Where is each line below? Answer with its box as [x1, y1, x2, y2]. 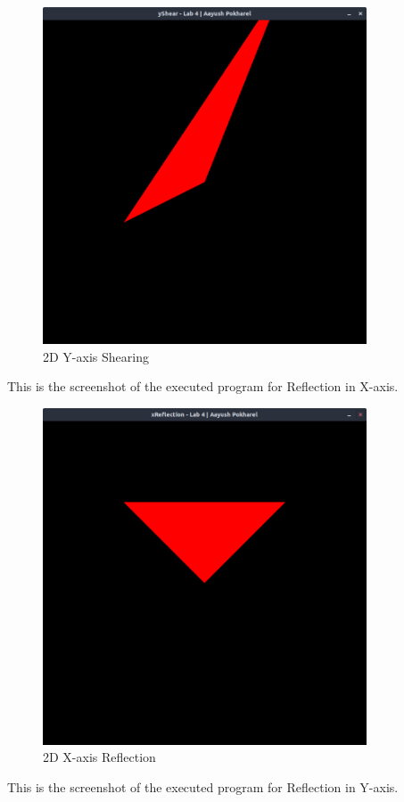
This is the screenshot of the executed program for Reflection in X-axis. [7, 377, 399, 396]
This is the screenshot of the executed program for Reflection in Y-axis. [7, 777, 399, 796]
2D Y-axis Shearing [43, 347, 149, 365]
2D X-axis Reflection [43, 748, 156, 766]
